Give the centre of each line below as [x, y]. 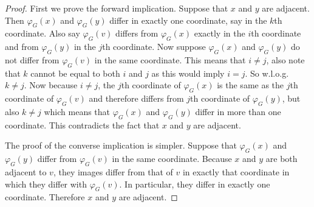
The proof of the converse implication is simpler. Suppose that [121, 145]
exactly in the [220, 33]
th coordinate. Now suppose [154, 47]
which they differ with [46, 184]
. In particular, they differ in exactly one [195, 184]
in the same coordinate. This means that [170, 59]
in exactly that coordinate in [236, 171]
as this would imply [188, 73]
